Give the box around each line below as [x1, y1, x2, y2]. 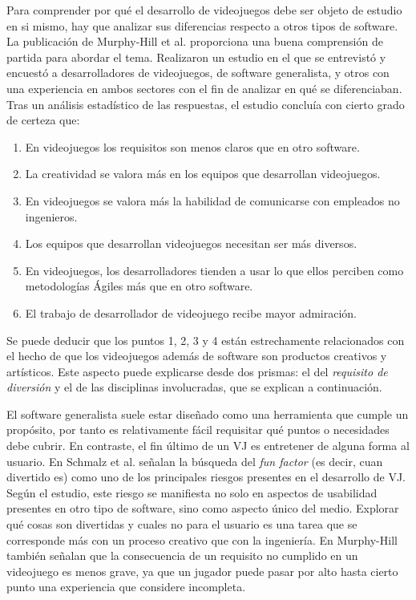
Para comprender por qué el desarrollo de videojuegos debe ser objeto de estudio [6, 2, 402, 18]
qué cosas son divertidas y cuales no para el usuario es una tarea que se [6, 516, 357, 533]
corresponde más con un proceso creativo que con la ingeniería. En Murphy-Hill [6, 531, 398, 548]
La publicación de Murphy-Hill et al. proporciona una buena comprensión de [6, 33, 383, 50]
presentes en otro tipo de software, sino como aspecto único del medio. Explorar [6, 500, 399, 517]
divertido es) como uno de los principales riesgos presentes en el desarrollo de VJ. [6, 468, 406, 485]
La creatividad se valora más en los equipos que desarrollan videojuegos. [25, 165, 381, 182]
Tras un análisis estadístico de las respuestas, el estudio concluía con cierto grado [6, 95, 405, 112]
